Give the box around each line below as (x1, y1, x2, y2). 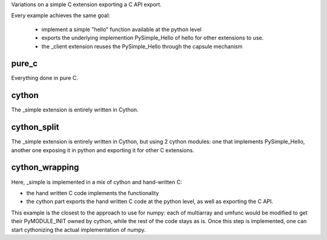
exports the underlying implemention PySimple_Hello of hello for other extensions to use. (41, 34, 264, 42)
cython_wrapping (11, 162, 79, 173)
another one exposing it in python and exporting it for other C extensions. (11, 146, 194, 154)
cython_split (11, 122, 59, 133)
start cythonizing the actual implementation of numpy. (11, 226, 146, 233)
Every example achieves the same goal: (11, 12, 110, 19)
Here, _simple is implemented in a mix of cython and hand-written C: (11, 178, 182, 185)
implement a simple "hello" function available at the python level (41, 25, 202, 33)
